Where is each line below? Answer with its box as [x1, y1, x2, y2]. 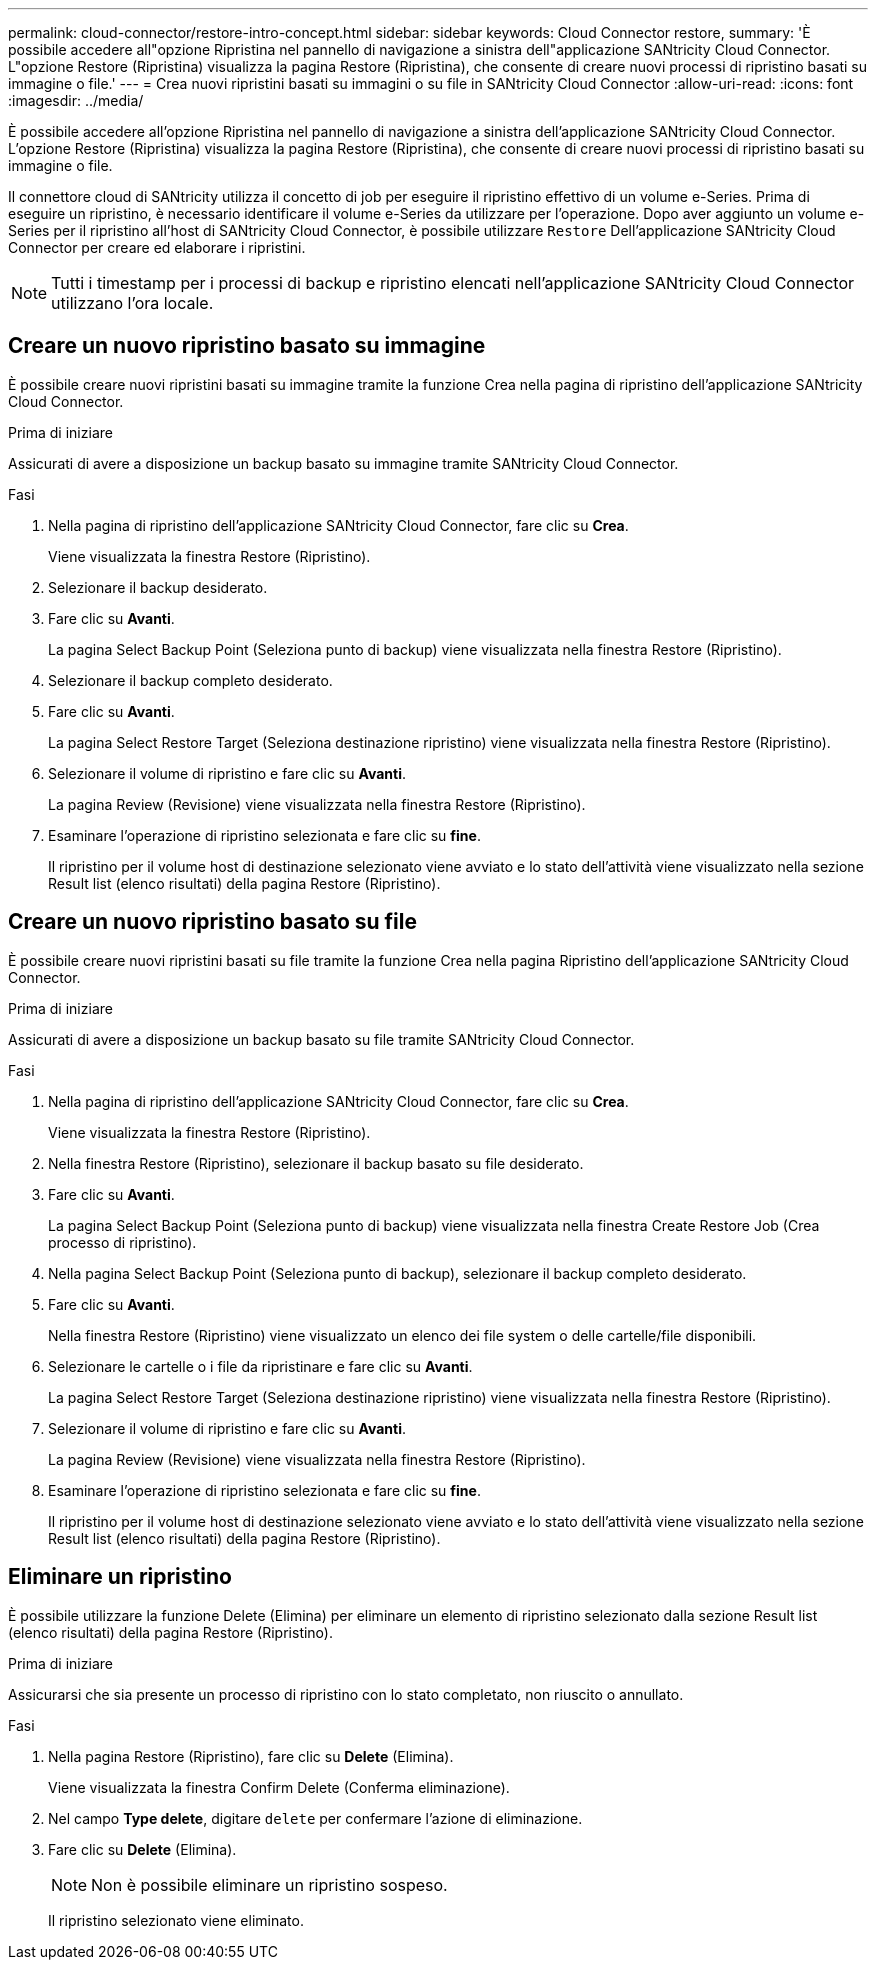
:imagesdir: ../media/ [8, 92, 144, 109]
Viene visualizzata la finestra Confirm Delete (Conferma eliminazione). [48, 1778, 510, 1796]
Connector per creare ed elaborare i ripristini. [8, 239, 306, 256]
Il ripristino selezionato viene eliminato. [48, 1911, 304, 1929]
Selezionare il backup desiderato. [48, 578, 268, 596]
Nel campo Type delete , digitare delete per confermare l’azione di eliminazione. [48, 1809, 583, 1827]
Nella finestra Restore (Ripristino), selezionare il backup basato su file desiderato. [48, 1154, 584, 1172]
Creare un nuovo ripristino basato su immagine [8, 333, 486, 359]
